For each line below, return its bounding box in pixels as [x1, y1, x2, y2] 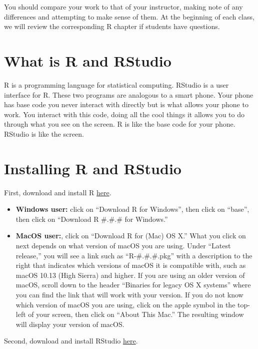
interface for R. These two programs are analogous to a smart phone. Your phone [4, 89, 253, 100]
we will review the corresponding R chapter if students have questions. [4, 21, 220, 32]
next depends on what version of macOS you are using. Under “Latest [15, 240, 231, 250]
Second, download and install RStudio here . [4, 335, 138, 346]
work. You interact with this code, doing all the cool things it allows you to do [4, 109, 244, 119]
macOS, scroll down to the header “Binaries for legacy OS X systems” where [15, 279, 251, 290]
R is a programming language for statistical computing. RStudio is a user [4, 79, 229, 90]
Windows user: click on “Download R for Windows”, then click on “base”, [15, 204, 249, 214]
